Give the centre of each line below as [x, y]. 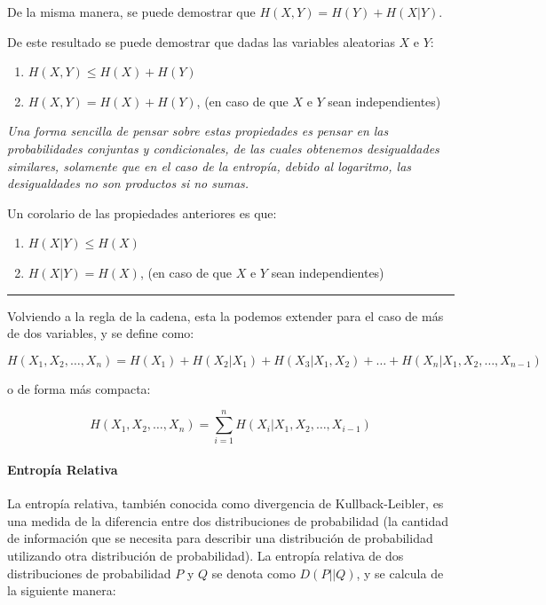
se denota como [253, 573]
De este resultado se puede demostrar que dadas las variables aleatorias [201, 41]
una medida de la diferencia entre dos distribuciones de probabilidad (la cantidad [228, 520]
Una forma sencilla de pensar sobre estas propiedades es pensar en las [198, 131]
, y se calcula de [400, 573]
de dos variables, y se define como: [101, 333]
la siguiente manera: [62, 590]
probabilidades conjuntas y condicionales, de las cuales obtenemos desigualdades [223, 148]
